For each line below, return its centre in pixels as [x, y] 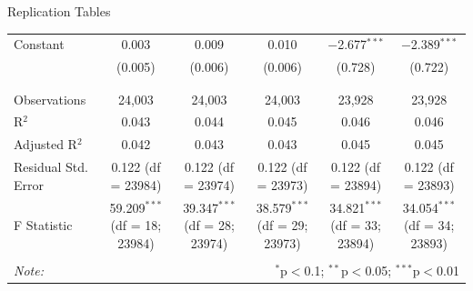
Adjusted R [45, 144]
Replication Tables [59, 11]
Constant [39, 44]
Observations [50, 99]
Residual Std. [51, 167]
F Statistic [43, 225]
